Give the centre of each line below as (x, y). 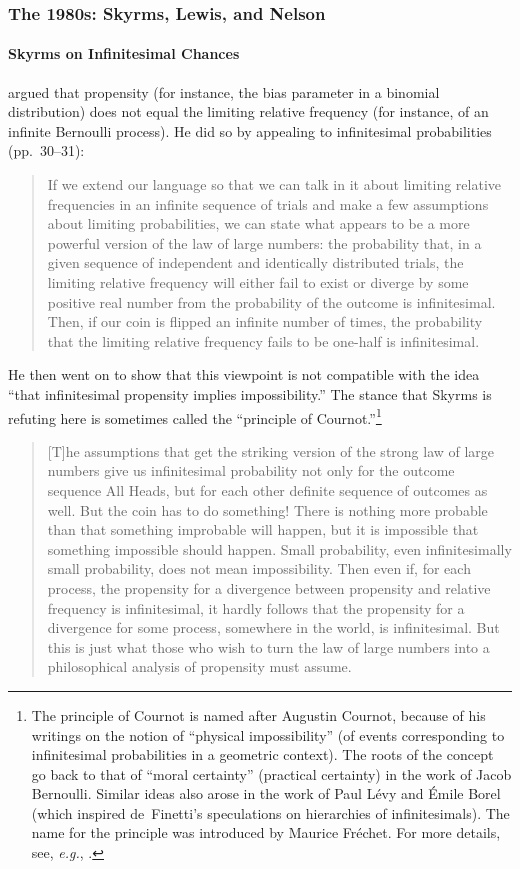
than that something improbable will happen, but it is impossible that (263, 529)
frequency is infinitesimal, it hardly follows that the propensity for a (256, 607)
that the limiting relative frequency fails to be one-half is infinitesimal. (263, 340)
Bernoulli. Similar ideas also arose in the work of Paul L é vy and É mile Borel (266, 793)
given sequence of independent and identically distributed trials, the (255, 262)
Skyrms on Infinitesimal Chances (124, 53)
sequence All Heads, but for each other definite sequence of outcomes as (267, 489)
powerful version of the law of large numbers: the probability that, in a (264, 242)
